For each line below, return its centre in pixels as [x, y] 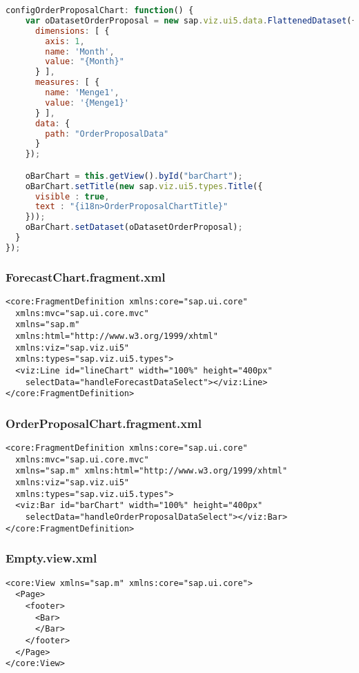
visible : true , [72, 196]
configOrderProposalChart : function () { [100, 10]
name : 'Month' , [80, 51]
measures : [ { [67, 82]
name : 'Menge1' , [82, 92]
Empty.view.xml [51, 558]
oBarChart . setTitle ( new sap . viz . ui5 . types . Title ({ [144, 186]
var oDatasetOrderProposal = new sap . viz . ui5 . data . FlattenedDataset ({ [191, 20]
